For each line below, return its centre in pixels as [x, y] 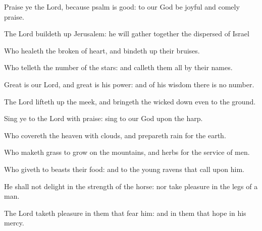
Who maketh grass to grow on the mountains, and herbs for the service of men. [127, 152]
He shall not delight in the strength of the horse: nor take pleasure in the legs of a [131, 186]
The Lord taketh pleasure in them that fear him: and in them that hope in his [125, 213]
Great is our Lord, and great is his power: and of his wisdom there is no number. [129, 84]
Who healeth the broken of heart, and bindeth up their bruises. [102, 50]
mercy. [14, 223]
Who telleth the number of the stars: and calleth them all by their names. [118, 67]
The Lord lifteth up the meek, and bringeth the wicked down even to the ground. [130, 101]
